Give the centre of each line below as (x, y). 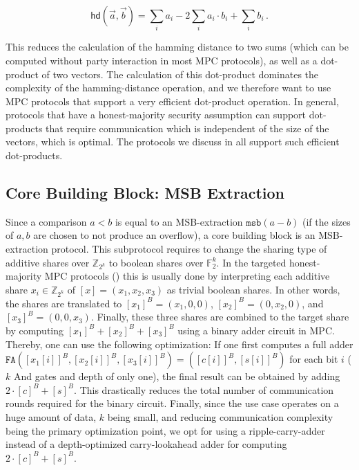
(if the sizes (327, 221)
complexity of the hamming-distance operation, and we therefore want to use (168, 88)
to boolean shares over (156, 262)
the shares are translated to (64, 303)
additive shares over (48, 262)
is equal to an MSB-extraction (179, 221)
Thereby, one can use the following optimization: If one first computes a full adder (179, 344)
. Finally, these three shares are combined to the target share (220, 317)
